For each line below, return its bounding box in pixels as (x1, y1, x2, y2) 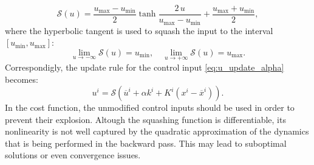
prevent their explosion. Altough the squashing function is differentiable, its (5, 113, 286, 125)
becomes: (5, 72, 38, 85)
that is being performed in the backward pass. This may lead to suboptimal (5, 136, 287, 149)
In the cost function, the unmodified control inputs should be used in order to (5, 101, 295, 114)
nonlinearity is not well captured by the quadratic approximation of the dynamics (5, 125, 309, 138)
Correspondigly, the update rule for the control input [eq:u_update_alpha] (5, 60, 284, 73)
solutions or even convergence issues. (5, 149, 141, 161)
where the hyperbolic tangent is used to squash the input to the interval (5, 24, 273, 37)
